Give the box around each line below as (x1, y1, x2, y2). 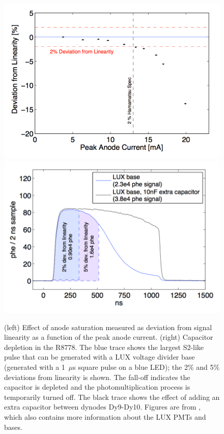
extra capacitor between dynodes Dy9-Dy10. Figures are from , (4, 401, 201, 412)
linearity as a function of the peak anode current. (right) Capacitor (4, 332, 213, 342)
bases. (4, 421, 22, 432)
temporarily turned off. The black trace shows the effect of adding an (4, 391, 220, 402)
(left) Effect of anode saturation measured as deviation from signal (4, 321, 212, 332)
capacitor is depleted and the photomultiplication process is (4, 382, 190, 392)
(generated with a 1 (4, 362, 65, 372)
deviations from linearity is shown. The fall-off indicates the (4, 371, 190, 382)
